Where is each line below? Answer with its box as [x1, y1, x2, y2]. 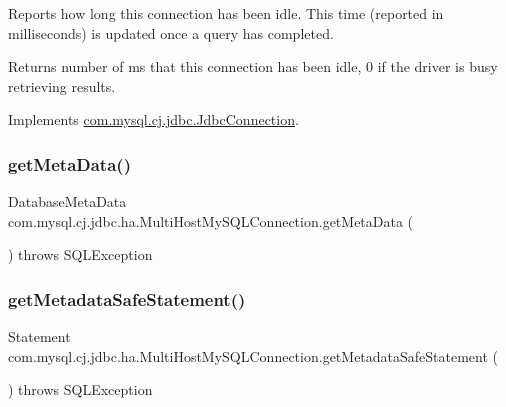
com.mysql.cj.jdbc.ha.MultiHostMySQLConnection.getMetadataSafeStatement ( [8, 345, 499, 366]
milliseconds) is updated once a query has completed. [8, 22, 334, 43]
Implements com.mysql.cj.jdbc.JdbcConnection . [8, 109, 299, 130]
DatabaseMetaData [8, 191, 127, 212]
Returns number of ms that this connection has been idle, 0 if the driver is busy [8, 56, 498, 77]
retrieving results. [8, 75, 116, 96]
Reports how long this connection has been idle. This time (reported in [8, 3, 444, 23]
